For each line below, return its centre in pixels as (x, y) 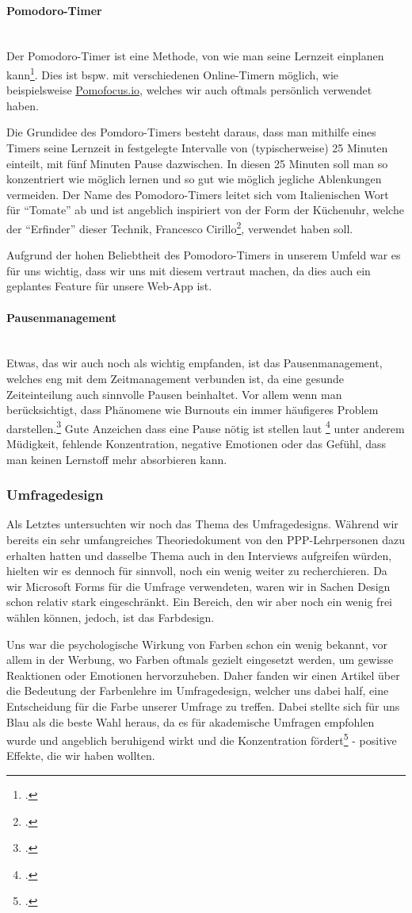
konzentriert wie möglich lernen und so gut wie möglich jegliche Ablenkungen (194, 179)
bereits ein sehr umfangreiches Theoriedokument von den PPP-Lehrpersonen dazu (206, 540)
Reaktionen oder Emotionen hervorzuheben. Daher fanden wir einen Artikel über (203, 675)
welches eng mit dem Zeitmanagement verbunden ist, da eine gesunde (175, 378)
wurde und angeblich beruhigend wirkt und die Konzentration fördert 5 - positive (202, 739)
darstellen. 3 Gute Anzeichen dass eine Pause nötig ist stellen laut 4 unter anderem (206, 427)
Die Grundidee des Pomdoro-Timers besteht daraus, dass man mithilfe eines (191, 132)
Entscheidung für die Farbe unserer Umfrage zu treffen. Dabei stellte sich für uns (203, 706)
